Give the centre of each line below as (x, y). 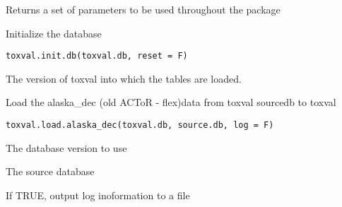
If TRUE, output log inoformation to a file (98, 195)
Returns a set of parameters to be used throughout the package (143, 9)
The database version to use (66, 147)
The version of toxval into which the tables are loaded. (124, 78)
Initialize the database (54, 33)
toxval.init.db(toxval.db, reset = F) (97, 56)
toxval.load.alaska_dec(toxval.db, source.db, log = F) (140, 125)
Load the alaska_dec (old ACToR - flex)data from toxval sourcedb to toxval (171, 102)
